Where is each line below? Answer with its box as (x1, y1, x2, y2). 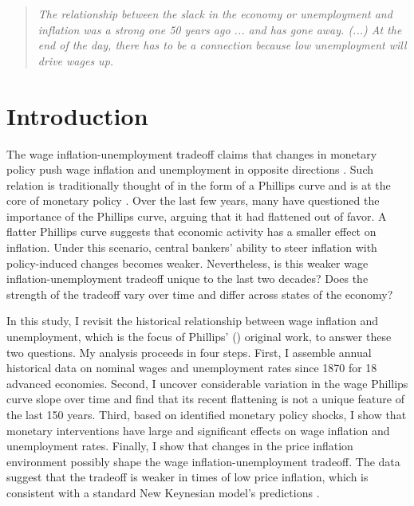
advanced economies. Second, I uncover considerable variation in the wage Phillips (6, 375, 408, 391)
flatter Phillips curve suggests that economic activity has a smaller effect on (6, 223, 377, 240)
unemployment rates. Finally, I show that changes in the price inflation (6, 437, 353, 454)
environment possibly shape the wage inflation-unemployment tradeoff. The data (6, 453, 400, 469)
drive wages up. (37, 52, 114, 69)
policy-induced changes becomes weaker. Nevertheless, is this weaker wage (6, 254, 369, 271)
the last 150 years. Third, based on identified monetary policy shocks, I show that (6, 406, 407, 422)
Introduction (6, 99, 148, 131)
